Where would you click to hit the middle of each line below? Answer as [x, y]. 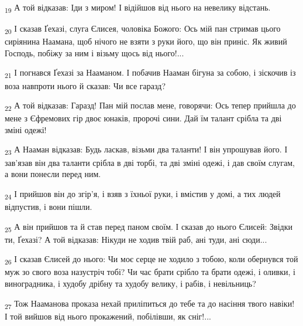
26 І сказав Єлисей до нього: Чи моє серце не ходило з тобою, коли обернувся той [151, 260]
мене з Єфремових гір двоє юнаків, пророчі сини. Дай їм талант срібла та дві [143, 118]
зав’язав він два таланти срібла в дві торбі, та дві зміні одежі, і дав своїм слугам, [150, 162]
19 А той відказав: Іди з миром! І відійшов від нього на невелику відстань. [138, 8]
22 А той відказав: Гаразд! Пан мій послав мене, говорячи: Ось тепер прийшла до [150, 106]
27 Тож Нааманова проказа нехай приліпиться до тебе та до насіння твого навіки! [150, 304]
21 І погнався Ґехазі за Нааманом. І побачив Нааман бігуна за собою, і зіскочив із [150, 73]
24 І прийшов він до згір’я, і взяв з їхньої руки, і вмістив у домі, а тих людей [143, 194]
